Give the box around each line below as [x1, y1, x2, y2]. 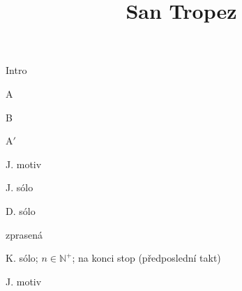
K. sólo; [6, 251, 38, 265]
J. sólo [6, 180, 33, 195]
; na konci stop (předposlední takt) [72, 251, 221, 265]
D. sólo [6, 203, 36, 218]
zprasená [6, 227, 43, 241]
